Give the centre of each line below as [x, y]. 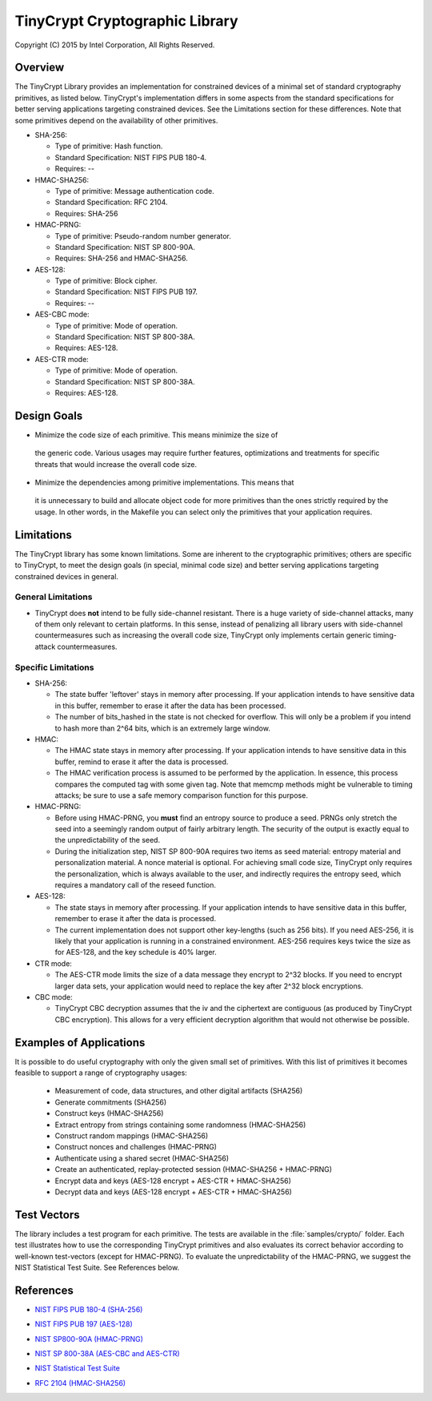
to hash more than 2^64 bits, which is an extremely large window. [163, 728]
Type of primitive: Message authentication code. [135, 191]
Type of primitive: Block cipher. [106, 281]
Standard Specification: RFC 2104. [111, 202]
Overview [40, 68]
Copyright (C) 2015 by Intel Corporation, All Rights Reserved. [115, 45]
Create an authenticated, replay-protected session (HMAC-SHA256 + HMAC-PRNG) [193, 1170]
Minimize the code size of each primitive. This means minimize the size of [156, 435]
